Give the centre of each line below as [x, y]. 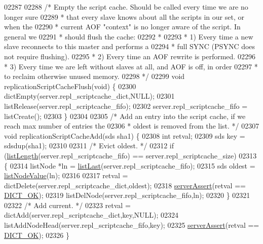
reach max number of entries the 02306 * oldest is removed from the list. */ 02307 [132, 126]
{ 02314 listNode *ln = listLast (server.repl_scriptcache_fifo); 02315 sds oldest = [130, 165]
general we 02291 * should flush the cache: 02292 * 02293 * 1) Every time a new [129, 36]
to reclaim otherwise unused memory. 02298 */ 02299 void [95, 76]
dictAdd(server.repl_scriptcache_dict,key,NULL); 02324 [91, 215]
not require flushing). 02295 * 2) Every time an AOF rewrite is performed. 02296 [130, 56]
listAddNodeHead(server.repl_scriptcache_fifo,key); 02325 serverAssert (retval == [132, 225]
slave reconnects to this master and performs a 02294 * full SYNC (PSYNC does [130, 46]
